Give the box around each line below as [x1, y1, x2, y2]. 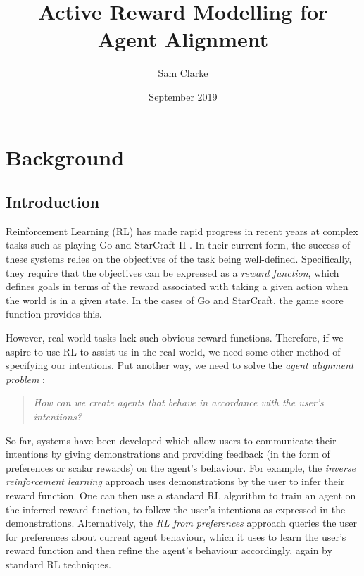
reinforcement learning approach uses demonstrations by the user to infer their [6, 474, 345, 489]
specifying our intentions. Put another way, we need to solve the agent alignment [6, 358, 354, 372]
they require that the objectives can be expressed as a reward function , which [6, 265, 339, 280]
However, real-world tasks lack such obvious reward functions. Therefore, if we [6, 330, 344, 345]
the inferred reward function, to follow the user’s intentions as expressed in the [6, 501, 346, 516]
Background [6, 142, 125, 171]
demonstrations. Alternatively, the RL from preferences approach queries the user [6, 515, 358, 530]
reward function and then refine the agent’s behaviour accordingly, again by [6, 543, 332, 558]
